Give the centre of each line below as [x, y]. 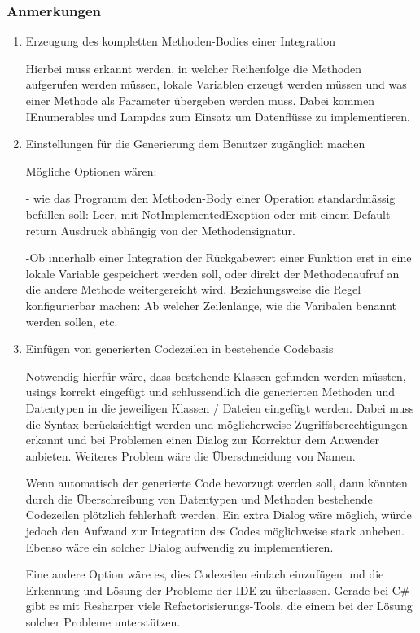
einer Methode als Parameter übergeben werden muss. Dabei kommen [200, 100]
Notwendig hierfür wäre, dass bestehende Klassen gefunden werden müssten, [216, 375]
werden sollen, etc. [72, 321]
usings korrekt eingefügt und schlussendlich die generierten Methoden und [210, 392]
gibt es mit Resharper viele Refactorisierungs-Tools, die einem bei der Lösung [219, 606]
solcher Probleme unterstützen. [103, 622]
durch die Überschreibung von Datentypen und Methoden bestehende [199, 498]
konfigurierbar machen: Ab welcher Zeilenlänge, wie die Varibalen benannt [211, 305]
